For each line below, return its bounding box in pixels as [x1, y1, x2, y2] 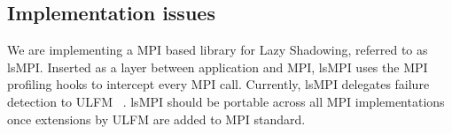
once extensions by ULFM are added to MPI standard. [7, 109, 306, 128]
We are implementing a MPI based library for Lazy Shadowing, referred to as [7, 41, 428, 59]
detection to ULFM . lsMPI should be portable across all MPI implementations [7, 92, 445, 110]
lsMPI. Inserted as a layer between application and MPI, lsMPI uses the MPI [7, 57, 428, 76]
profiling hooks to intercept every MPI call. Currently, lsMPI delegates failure [7, 75, 430, 93]
